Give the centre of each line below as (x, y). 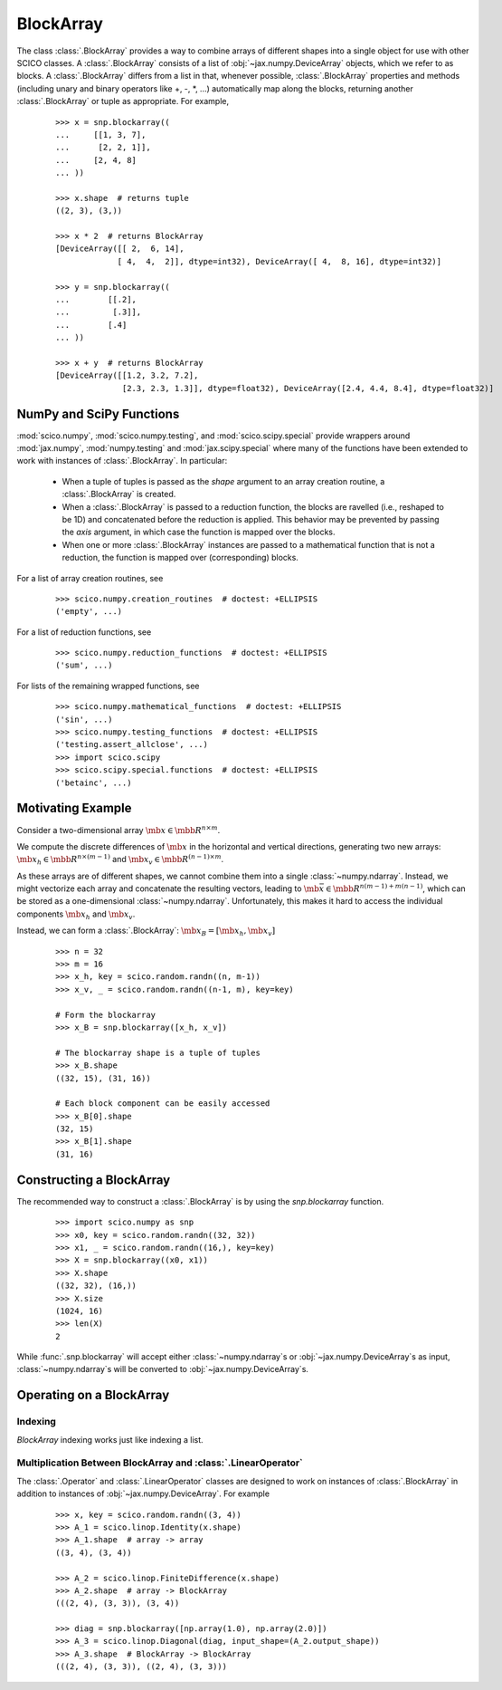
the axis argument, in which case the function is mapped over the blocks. (199, 532)
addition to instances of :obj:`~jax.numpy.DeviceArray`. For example (143, 1493)
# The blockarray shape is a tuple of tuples (158, 1052)
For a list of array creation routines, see (90, 578)
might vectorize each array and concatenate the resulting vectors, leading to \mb (168, 888)
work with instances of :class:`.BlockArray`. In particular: (122, 461)
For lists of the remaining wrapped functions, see (108, 686)
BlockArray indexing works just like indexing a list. (110, 1439)
